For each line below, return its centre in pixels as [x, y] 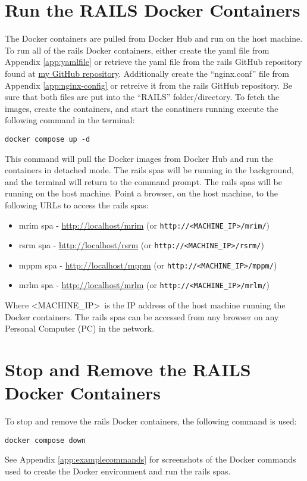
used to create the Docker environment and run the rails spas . [118, 471]
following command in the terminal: [70, 120]
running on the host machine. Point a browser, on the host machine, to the [142, 193]
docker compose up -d [48, 139]
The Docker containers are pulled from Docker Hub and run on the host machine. [154, 38]
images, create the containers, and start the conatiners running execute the [142, 108]
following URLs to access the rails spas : [77, 204]
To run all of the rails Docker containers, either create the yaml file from [137, 50]
